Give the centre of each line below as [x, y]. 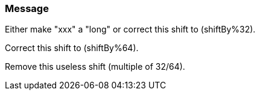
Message [27, 8]
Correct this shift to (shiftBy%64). [72, 48]
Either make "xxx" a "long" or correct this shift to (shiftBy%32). [130, 29]
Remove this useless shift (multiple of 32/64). [95, 67]
